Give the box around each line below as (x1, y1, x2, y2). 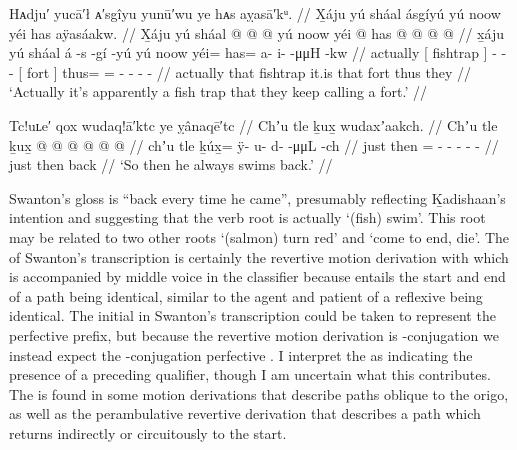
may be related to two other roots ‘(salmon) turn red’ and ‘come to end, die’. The (9, 226, 510, 247)
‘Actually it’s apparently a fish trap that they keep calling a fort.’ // (9, 81, 427, 102)
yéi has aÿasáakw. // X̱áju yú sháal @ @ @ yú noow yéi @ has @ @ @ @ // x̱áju (9, 22, 504, 43)
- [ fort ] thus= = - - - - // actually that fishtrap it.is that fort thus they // (9, 61, 472, 82)
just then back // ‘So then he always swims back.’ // (9, 154, 333, 175)
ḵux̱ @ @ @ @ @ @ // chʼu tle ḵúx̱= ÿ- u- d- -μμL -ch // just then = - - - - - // (9, 134, 499, 155)
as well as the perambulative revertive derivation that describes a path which (9, 403, 481, 424)
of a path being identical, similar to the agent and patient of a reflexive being (9, 285, 483, 306)
